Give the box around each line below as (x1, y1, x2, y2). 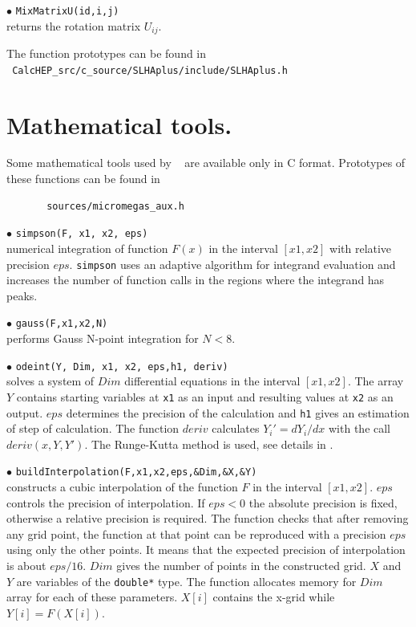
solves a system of (6, 373, 95, 389)
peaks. (6, 287, 38, 303)
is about (6, 556, 46, 573)
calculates (212, 420, 260, 437)
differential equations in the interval (124, 373, 301, 389)
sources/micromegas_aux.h (46, 200, 184, 212)
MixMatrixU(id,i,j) (15, 6, 119, 17)
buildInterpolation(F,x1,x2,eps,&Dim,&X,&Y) (15, 466, 257, 478)
